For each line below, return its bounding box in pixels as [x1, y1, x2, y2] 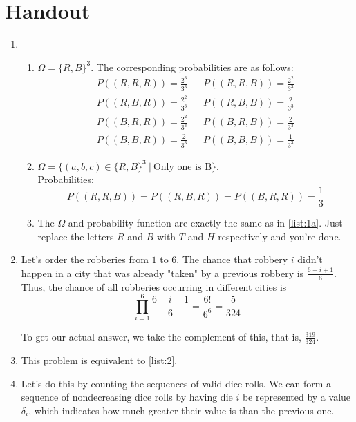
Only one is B [153, 162, 212, 172]
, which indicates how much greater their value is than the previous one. [28, 403, 335, 417]
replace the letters [37, 229, 114, 243]
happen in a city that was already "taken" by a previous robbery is [21, 265, 304, 280]
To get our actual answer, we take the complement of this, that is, [21, 329, 301, 344]
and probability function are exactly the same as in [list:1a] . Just [68, 215, 343, 229]
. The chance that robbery [176, 252, 288, 267]
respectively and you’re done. [218, 229, 341, 243]
